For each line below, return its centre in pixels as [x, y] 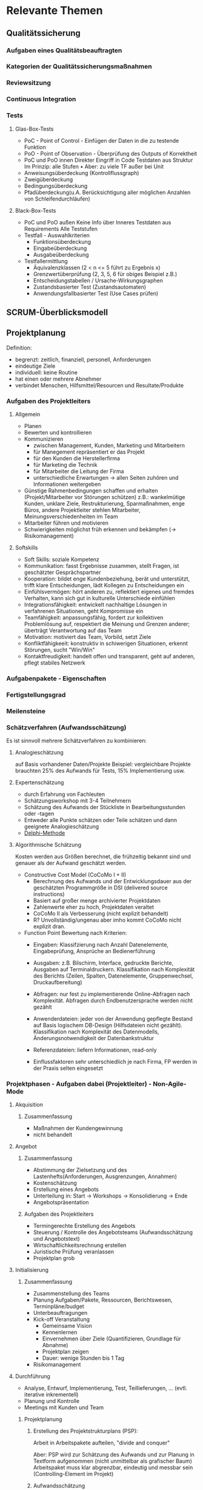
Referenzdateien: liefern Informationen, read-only [95, 1050]
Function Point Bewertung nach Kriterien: [75, 933]
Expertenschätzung [39, 782]
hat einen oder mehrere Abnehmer [58, 379]
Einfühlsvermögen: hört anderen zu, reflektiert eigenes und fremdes [109, 592]
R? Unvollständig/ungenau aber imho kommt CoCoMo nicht [107, 920]
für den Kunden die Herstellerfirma [76, 458]
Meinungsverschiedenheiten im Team [71, 517]
